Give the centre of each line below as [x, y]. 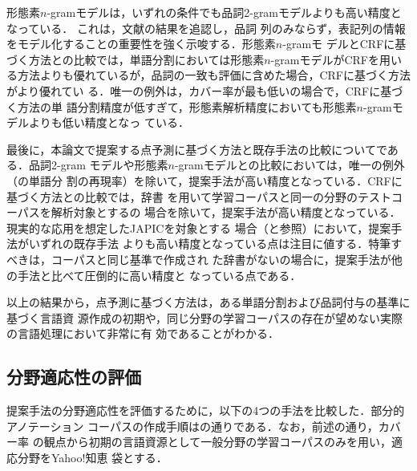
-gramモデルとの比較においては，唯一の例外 [289, 165]
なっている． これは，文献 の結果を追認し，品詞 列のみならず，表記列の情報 [206, 28]
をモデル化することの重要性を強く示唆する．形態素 [141, 44]
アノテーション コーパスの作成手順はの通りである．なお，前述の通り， [192, 426]
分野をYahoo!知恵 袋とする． [92, 457]
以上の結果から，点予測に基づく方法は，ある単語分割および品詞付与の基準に [208, 302]
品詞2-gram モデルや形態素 [98, 165]
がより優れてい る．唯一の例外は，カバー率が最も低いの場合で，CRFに [194, 90]
